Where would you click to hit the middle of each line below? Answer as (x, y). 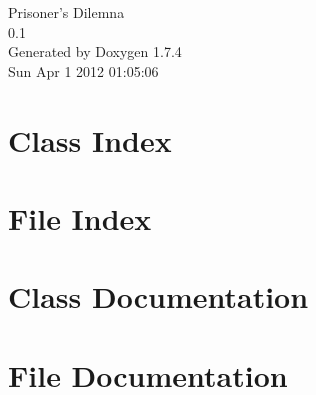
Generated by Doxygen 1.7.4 (95, 51)
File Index (80, 217)
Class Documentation (158, 296)
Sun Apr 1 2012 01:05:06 (83, 70)
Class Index (90, 139)
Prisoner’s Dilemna (66, 12)
